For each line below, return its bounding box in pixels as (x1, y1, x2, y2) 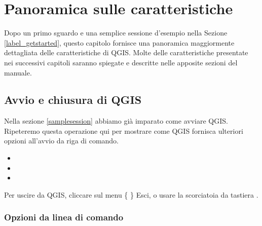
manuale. (4, 67, 32, 78)
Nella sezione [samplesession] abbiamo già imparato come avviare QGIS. (4, 116, 228, 126)
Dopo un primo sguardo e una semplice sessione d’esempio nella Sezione (4, 27, 228, 38)
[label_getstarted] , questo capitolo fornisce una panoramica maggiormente (4, 37, 235, 48)
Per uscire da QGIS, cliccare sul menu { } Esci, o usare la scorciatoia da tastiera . (4, 189, 258, 200)
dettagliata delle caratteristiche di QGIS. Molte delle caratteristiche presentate (4, 47, 248, 58)
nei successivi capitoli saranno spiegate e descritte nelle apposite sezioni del (4, 57, 238, 67)
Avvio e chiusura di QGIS (4, 92, 142, 107)
